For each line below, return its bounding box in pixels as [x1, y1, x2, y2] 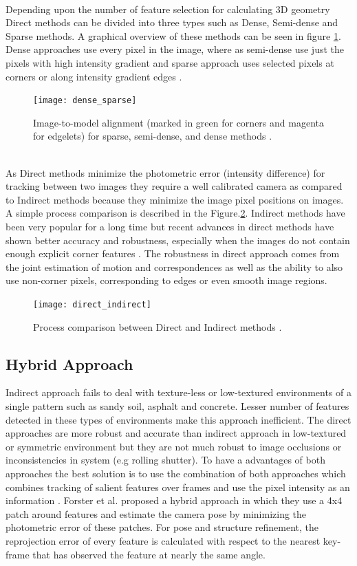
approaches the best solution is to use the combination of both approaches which [6, 466, 346, 480]
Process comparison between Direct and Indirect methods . [33, 319, 282, 334]
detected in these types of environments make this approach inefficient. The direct [6, 412, 351, 426]
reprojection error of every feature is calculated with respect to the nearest [6, 533, 321, 547]
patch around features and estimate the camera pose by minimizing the [6, 506, 307, 521]
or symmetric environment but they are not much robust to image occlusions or [6, 439, 342, 453]
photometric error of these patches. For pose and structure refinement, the [6, 520, 319, 534]
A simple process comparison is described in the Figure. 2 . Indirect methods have [6, 206, 345, 220]
